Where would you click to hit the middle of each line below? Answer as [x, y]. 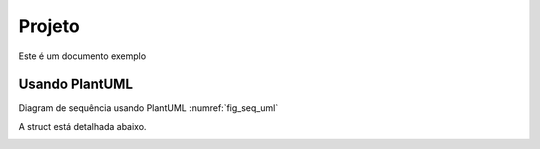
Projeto [49, 26]
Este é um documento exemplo [82, 56]
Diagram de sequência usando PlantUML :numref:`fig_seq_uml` [148, 108]
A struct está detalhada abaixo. [82, 126]
